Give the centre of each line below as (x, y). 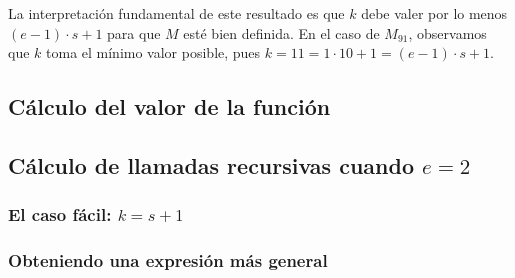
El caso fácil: (60, 214)
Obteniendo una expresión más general (168, 260)
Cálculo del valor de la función (169, 106)
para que (134, 32)
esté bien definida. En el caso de (281, 32)
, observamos (447, 32)
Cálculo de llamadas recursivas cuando (211, 164)
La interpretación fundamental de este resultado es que (176, 13)
